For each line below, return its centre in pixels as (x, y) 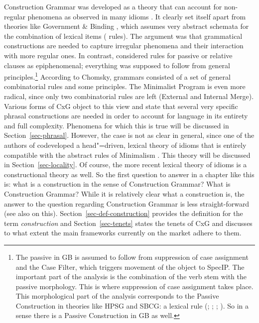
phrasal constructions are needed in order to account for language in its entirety (126, 116)
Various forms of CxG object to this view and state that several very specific (121, 106)
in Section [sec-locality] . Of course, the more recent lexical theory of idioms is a (126, 164)
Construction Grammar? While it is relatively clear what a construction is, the (124, 193)
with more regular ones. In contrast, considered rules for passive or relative (118, 55)
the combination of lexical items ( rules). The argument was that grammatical (123, 36)
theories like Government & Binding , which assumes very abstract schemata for (127, 26)
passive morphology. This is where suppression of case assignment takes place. (134, 286)
